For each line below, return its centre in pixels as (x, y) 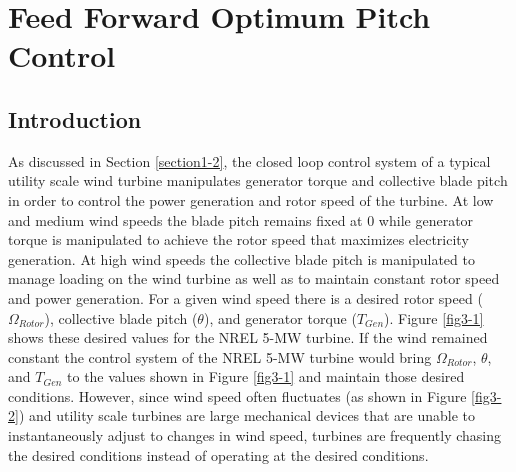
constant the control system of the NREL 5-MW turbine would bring (220, 356)
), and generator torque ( (280, 317)
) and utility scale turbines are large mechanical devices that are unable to (247, 415)
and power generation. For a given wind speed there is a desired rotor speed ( (245, 297)
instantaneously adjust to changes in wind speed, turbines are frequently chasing (255, 435)
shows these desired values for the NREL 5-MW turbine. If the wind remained (248, 337)
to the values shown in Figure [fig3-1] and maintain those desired (266, 376)
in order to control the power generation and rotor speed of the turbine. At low (251, 199)
